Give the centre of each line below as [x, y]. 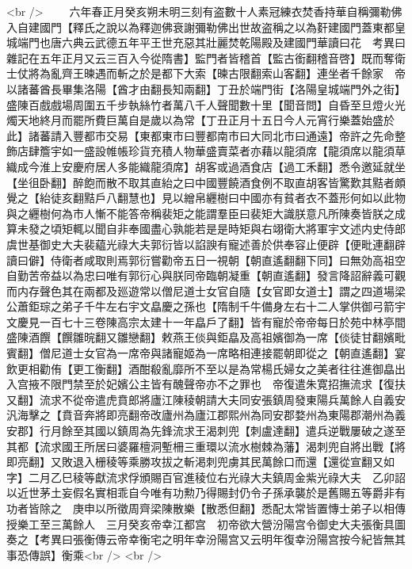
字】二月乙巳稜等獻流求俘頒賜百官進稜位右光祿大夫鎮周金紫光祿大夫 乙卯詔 [206, 477]
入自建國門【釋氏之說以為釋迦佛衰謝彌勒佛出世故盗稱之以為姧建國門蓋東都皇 [206, 27]
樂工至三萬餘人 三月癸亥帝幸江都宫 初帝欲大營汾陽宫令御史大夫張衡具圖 [211, 523]
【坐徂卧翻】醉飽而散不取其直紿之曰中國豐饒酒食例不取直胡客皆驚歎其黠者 [200, 182]
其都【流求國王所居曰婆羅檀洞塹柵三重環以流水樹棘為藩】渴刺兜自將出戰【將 [206, 446]
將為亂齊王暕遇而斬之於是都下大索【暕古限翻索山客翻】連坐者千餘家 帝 [217, 73]
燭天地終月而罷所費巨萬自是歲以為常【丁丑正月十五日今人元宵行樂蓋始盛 [195, 120]
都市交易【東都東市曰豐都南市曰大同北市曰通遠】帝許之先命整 [244, 135]
